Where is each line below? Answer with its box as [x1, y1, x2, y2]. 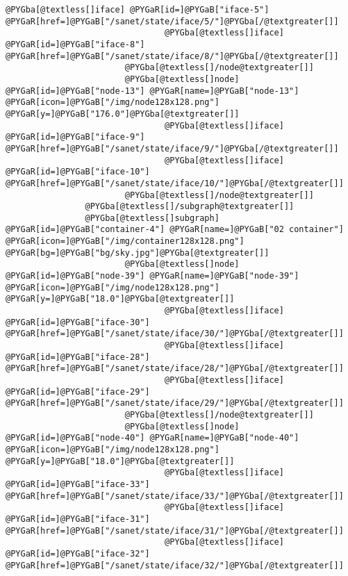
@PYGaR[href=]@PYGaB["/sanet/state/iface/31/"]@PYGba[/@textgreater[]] [6, 525, 344, 536]
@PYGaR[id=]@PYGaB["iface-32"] [6, 548, 150, 559]
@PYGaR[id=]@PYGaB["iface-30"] [6, 317, 150, 327]
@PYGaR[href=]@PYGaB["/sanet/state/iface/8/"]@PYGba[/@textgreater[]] [6, 51, 339, 61]
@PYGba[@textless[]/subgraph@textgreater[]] [85, 201, 295, 212]
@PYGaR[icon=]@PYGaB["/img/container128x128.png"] [6, 236, 245, 247]
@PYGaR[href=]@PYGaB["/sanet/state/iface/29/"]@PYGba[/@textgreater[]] [6, 398, 344, 409]
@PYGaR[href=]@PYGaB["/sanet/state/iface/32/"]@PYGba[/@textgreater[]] [6, 560, 344, 570]
